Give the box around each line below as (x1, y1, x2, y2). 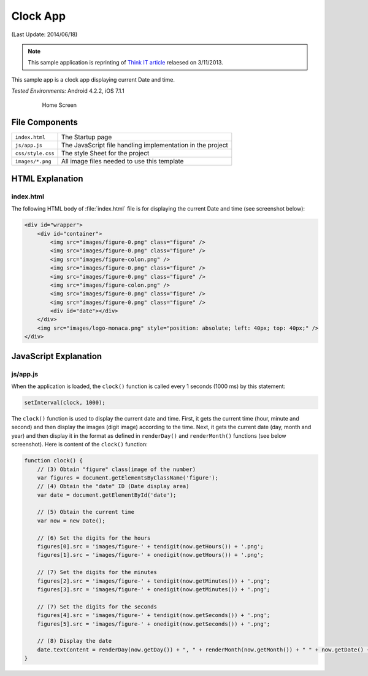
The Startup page (61, 133, 112, 141)
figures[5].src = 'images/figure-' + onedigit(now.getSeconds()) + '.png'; (37, 620, 270, 627)
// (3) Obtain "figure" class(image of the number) (37, 465, 196, 473)
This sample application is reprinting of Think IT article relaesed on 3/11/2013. (28, 59, 223, 66)
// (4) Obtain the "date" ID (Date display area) (37, 483, 190, 490)
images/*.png (15, 158, 52, 165)
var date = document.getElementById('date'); (37, 491, 177, 499)
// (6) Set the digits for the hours (37, 534, 151, 542)
